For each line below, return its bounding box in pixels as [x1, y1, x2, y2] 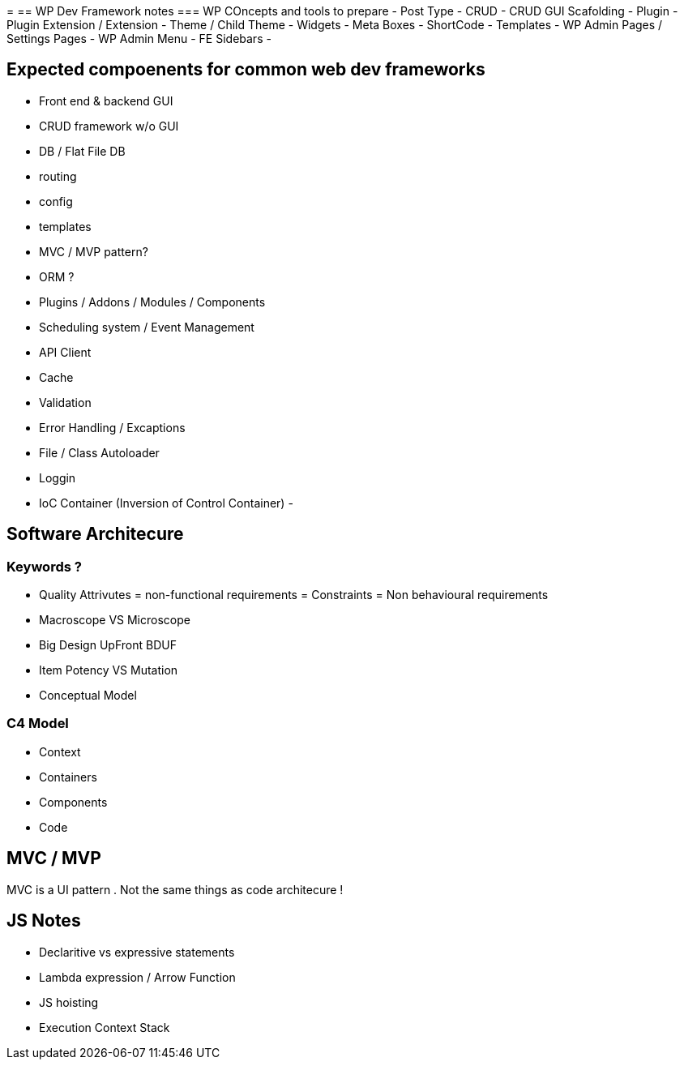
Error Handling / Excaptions [39, 420, 186, 435]
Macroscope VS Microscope [39, 613, 190, 627]
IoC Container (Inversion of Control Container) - [39, 495, 293, 510]
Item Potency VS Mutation [39, 663, 178, 678]
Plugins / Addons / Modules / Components [39, 294, 266, 309]
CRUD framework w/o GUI [39, 118, 179, 133]
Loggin [39, 470, 76, 485]
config [39, 194, 73, 208]
